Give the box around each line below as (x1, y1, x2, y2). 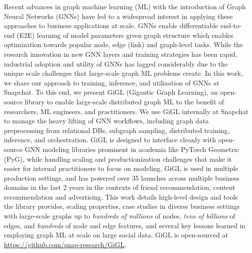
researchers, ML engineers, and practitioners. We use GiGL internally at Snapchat (4, 106, 249, 116)
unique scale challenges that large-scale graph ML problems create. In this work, (4, 68, 243, 78)
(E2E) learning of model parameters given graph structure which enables (17, 30, 234, 40)
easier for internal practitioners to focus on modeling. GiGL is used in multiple (4, 163, 238, 173)
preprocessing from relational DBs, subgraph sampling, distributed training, (4, 125, 230, 135)
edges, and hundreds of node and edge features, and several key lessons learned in (4, 220, 246, 230)
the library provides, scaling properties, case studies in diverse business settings (4, 201, 240, 211)
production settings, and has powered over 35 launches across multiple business (4, 172, 239, 183)
